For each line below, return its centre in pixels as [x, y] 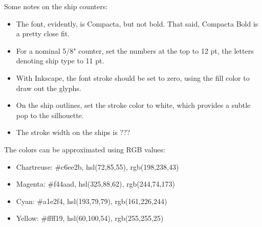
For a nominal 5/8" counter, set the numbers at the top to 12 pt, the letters [135, 50]
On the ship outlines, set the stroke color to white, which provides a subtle [133, 105]
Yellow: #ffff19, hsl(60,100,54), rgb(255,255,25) [90, 218]
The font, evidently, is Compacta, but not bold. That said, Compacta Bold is [137, 23]
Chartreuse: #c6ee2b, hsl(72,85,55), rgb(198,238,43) [97, 166]
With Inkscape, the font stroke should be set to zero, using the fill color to [133, 77]
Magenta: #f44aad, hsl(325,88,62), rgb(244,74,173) [95, 184]
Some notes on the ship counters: [56, 6]
